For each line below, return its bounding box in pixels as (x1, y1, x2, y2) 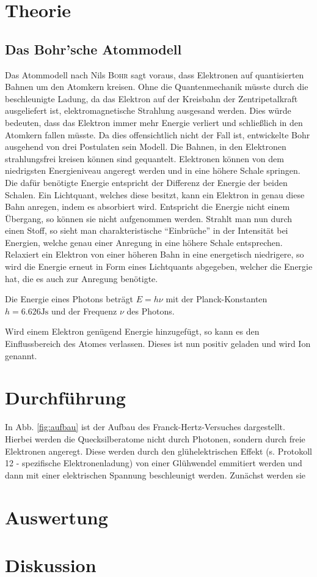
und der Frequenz (51, 304, 117, 317)
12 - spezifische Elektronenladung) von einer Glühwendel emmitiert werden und (5, 456, 302, 469)
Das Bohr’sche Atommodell (5, 39, 182, 58)
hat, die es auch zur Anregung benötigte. (5, 272, 158, 285)
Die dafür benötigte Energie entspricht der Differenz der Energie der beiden (5, 176, 288, 188)
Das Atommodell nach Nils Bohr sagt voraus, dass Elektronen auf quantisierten (5, 68, 304, 81)
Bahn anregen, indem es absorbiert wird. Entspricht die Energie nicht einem (5, 200, 290, 213)
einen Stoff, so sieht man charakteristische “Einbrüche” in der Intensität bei (5, 224, 288, 237)
